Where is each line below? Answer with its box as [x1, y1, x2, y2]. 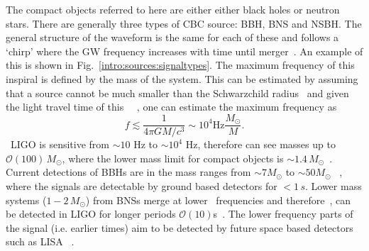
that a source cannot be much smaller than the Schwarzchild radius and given [6, 85, 349, 100]
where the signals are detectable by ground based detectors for [6, 179, 277, 194]
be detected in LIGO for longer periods [6, 206, 176, 221]
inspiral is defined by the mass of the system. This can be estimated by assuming [6, 71, 358, 86]
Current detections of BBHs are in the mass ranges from [6, 164, 251, 179]
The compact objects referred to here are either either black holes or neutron [6, 2, 340, 16]
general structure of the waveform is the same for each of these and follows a [6, 30, 339, 45]
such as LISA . [6, 234, 75, 249]
